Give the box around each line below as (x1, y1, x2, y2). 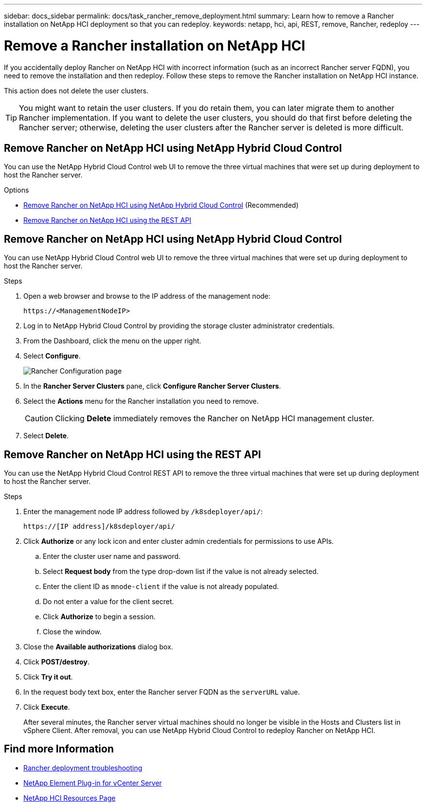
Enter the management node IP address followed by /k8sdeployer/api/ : (23, 507, 263, 516)
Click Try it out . (23, 673, 73, 681)
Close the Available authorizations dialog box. (23, 643, 173, 651)
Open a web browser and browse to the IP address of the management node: (23, 292, 271, 301)
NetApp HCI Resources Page (23, 793, 116, 802)
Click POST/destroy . (23, 658, 89, 666)
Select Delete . (23, 431, 69, 440)
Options (4, 186, 29, 195)
